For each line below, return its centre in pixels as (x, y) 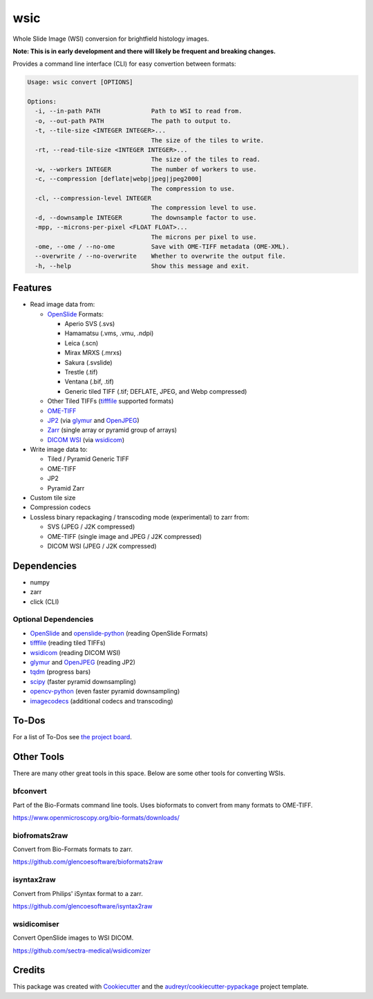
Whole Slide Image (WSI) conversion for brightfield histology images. (111, 39)
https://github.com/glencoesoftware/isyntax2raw (83, 906)
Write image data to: (59, 450)
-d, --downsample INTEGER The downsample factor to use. (146, 217)
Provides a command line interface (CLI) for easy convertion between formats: (124, 64)
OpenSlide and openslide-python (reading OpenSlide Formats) (119, 633)
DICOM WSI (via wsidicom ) (86, 439)
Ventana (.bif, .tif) (89, 382)
